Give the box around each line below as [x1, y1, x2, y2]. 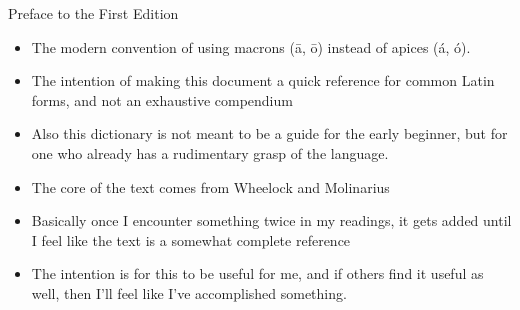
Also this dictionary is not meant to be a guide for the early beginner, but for [31, 123, 508, 144]
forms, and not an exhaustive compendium [31, 89, 293, 110]
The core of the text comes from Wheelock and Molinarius [31, 176, 390, 197]
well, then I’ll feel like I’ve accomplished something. [31, 282, 347, 303]
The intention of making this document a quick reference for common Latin [31, 70, 495, 91]
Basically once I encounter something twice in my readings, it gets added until [31, 210, 512, 231]
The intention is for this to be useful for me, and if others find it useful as [31, 263, 484, 284]
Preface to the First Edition [8, 3, 179, 23]
